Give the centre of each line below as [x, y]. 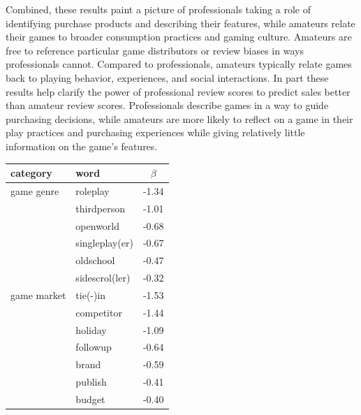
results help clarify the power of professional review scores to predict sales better [178, 91]
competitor [99, 312]
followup [94, 347]
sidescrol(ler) [103, 278]
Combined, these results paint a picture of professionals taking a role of [158, 9]
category [31, 173]
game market [38, 294]
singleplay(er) [104, 243]
